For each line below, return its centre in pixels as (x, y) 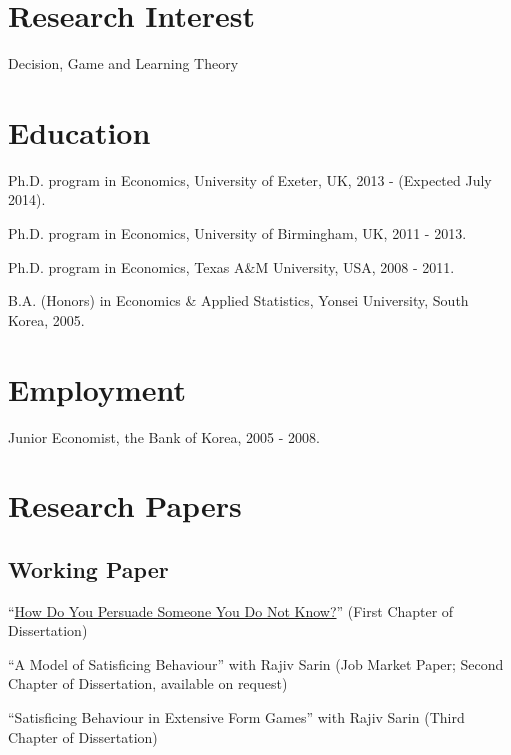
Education (79, 131)
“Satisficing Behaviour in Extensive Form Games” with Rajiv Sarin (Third (236, 717)
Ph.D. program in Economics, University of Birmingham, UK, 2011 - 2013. (237, 233)
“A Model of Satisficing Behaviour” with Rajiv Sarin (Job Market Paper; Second (256, 663)
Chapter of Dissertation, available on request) (148, 683)
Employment (97, 388)
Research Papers (125, 505)
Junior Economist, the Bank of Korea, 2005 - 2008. (164, 436)
